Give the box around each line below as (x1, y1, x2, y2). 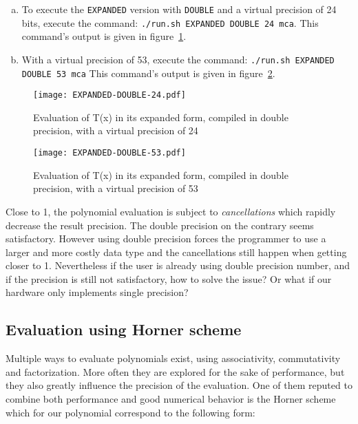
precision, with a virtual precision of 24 (33, 123, 198, 138)
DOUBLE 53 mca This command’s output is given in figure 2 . (21, 65, 275, 80)
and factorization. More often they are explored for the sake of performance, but (6, 364, 345, 379)
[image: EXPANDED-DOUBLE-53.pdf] (33, 148, 186, 158)
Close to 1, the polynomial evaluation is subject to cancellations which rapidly (6, 204, 336, 218)
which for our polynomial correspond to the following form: (6, 405, 255, 419)
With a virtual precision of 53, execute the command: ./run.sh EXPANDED (21, 52, 335, 66)
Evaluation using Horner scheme (6, 319, 242, 340)
